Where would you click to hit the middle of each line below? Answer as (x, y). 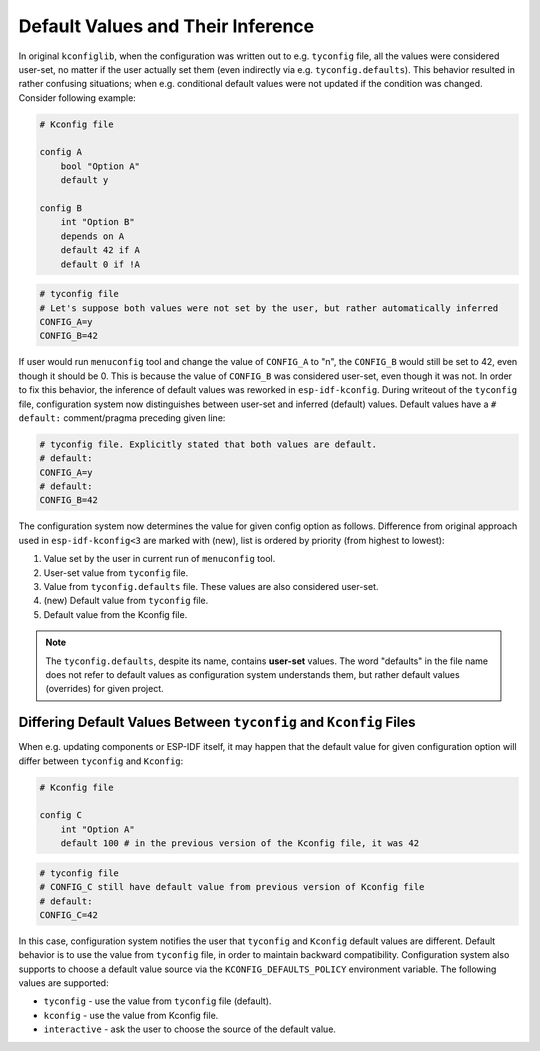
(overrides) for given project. (104, 689)
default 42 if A (100, 250)
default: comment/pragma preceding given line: (122, 417)
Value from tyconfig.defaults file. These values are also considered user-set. (211, 586)
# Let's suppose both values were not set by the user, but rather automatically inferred (269, 308)
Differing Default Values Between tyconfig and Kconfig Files (217, 722)
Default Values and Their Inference (166, 26)
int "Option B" (97, 222)
